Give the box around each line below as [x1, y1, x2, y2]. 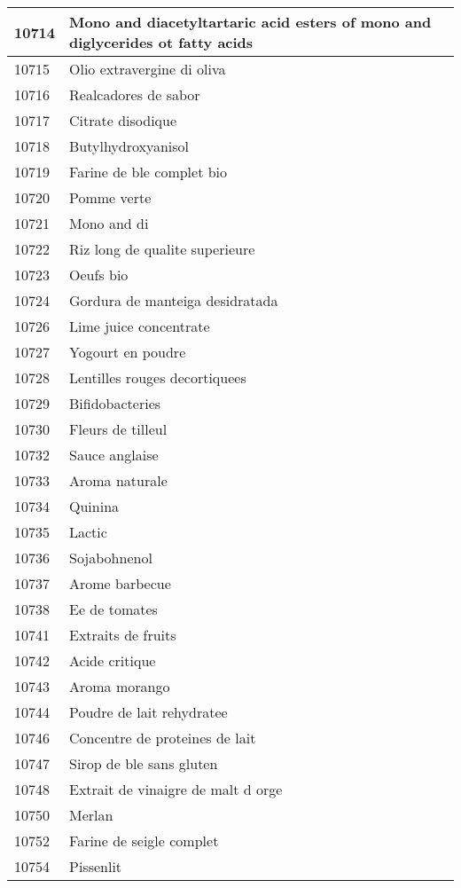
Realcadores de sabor [69, 84, 200, 105]
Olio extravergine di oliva [69, 59, 226, 79]
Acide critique [69, 650, 156, 671]
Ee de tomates [69, 599, 158, 619]
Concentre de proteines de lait [69, 727, 256, 748]
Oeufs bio [69, 264, 129, 285]
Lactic [69, 522, 107, 542]
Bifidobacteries [69, 393, 161, 413]
